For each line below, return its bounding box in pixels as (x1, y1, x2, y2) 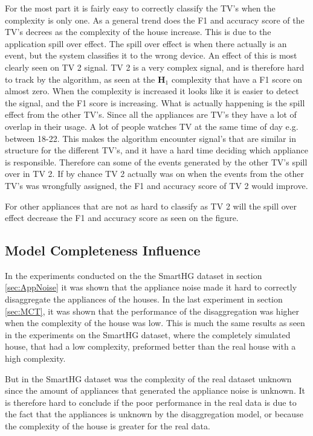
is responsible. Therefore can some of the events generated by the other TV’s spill (5, 155, 308, 168)
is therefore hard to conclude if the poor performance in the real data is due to (5, 396, 297, 408)
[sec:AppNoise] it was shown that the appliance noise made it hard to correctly (5, 281, 297, 293)
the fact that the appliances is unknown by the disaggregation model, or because (5, 408, 303, 420)
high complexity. (5, 352, 66, 365)
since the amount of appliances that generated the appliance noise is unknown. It (5, 384, 305, 397)
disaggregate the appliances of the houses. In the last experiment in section (5, 293, 283, 306)
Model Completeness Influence (5, 241, 201, 260)
